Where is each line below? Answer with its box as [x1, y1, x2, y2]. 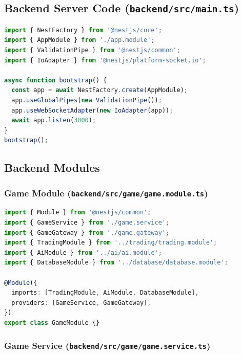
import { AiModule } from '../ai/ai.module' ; [4, 249, 162, 256]
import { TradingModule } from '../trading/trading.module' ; [4, 239, 217, 247]
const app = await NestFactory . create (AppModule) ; [11, 86, 188, 94]
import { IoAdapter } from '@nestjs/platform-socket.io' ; [4, 56, 206, 64]
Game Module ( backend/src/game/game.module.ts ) [4, 186, 208, 199]
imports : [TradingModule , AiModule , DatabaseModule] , [11, 289, 199, 297]
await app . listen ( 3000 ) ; [11, 117, 96, 124]
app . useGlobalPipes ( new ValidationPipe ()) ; [11, 96, 162, 104]
